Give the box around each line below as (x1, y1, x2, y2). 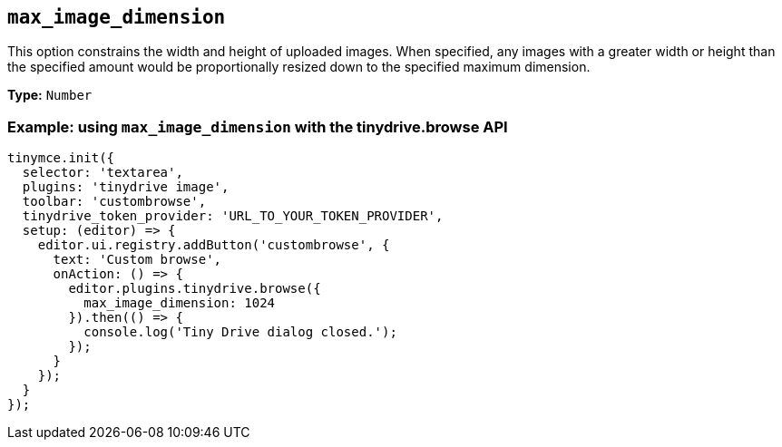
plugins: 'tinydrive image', (22, 180, 230, 195)
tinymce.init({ (7, 151, 115, 166)
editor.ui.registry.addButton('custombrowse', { (37, 238, 390, 253)
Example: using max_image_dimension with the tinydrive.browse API (7, 117, 508, 136)
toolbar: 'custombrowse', (22, 194, 207, 209)
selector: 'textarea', (22, 165, 183, 180)
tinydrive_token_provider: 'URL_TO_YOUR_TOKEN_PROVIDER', (22, 209, 444, 224)
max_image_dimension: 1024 (83, 296, 276, 311)
